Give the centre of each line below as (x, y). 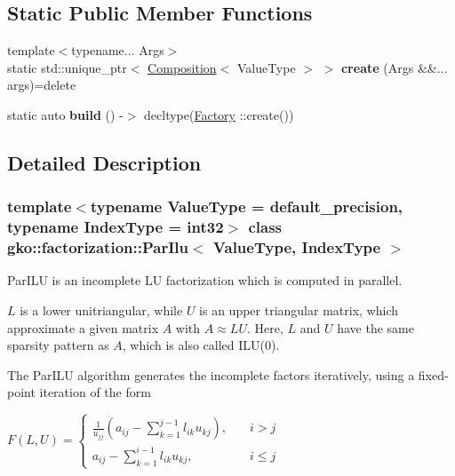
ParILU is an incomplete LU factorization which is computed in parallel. (205, 280)
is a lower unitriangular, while (101, 310)
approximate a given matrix (83, 327)
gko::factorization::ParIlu (98, 247)
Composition (182, 67)
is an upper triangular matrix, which (299, 310)
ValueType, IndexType (297, 247)
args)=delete (42, 85)
